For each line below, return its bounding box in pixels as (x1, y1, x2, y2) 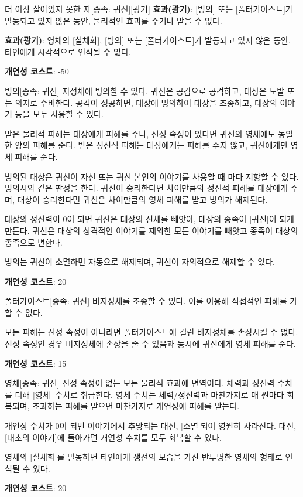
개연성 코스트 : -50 (5, 65, 69, 77)
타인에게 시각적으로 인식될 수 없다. (5, 45, 131, 57)
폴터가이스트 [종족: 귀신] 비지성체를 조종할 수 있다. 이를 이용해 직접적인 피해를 (5, 295, 287, 307)
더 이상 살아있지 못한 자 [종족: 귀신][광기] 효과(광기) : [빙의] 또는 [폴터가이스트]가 (5, 3, 293, 15)
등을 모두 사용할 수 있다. (15, 108, 104, 120)
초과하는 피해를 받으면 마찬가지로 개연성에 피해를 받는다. (32, 400, 240, 412)
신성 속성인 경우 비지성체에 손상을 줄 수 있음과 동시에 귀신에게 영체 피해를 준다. (5, 338, 296, 350)
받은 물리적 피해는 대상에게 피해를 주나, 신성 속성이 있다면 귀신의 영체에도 (5, 127, 276, 139)
